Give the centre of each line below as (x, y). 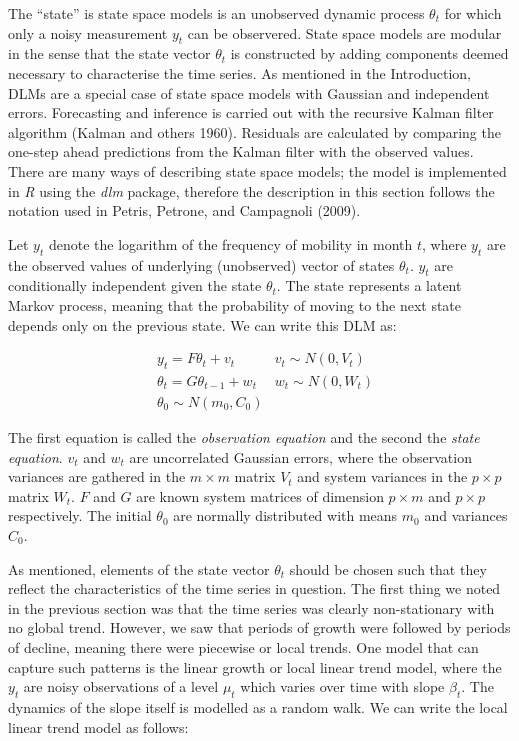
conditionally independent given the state (135, 285)
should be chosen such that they (388, 568)
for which (473, 13)
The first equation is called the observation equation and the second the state (244, 437)
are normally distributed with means (285, 515)
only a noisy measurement (88, 32)
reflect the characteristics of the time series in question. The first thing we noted (254, 588)
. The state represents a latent (369, 285)
